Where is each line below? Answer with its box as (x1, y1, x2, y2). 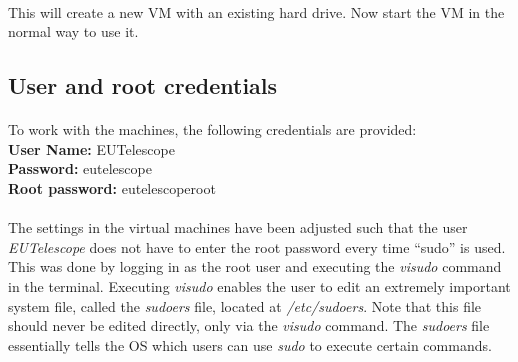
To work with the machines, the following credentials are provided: (8, 119, 417, 140)
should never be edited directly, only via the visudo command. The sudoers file (8, 315, 490, 336)
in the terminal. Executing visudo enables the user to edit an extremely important (8, 275, 511, 296)
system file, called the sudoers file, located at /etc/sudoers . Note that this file (8, 295, 482, 316)
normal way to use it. (8, 21, 139, 42)
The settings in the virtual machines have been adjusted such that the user (8, 217, 468, 238)
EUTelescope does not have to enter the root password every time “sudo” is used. (8, 236, 506, 257)
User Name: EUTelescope (8, 138, 175, 159)
